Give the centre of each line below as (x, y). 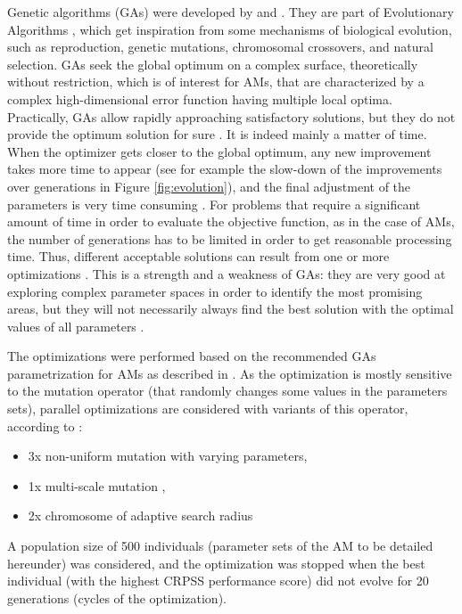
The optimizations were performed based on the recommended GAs (192, 356)
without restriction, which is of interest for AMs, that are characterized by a (216, 82)
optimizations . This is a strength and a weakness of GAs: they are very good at (227, 273)
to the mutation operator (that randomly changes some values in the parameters (227, 391)
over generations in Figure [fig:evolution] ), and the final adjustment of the (209, 186)
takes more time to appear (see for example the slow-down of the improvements (225, 169)
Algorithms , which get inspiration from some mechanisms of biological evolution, (230, 29)
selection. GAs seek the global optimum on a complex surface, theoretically (213, 64)
